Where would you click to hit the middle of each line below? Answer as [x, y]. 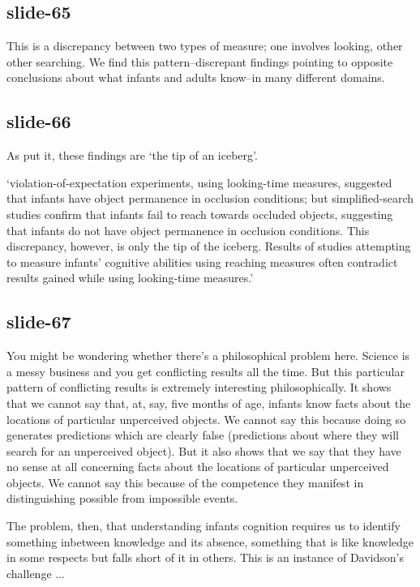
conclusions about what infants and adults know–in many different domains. [196, 77]
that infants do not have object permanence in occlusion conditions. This [188, 230]
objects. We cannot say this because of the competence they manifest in [185, 482]
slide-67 [39, 321]
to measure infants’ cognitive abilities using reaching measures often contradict [202, 261]
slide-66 [39, 121]
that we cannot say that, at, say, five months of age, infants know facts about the [209, 403]
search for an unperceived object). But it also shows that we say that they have [204, 450]
